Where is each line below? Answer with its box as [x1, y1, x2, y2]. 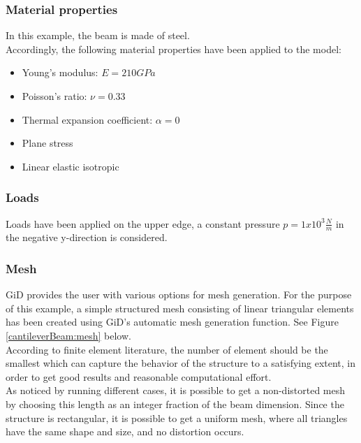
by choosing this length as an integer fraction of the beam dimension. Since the [6, 396, 344, 411]
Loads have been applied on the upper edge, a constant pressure [6, 216, 280, 231]
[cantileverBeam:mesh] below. [6, 328, 131, 343]
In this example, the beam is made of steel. [6, 28, 190, 43]
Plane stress [22, 136, 73, 150]
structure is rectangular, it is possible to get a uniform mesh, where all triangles [6, 410, 348, 425]
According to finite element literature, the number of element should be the [6, 342, 328, 356]
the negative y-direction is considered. [6, 230, 168, 245]
